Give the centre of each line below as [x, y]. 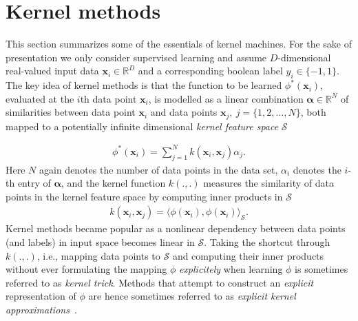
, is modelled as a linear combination [226, 98]
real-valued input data [52, 71]
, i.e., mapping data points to [98, 255]
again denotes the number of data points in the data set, [159, 169]
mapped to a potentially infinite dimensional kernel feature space [142, 126]
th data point [108, 98]
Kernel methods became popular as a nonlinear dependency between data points [176, 228]
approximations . [41, 310]
